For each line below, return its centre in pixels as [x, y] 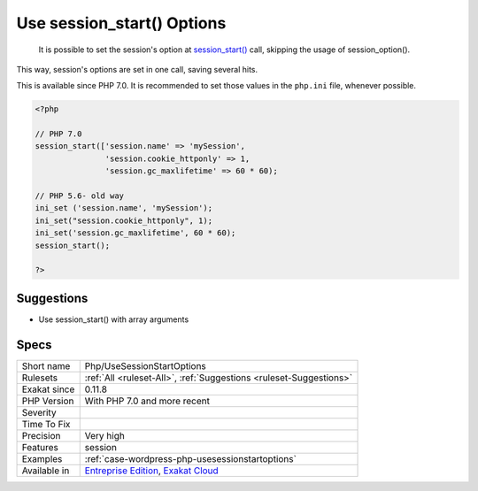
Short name [46, 365]
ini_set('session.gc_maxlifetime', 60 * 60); [135, 233]
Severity [39, 412]
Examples [42, 458]
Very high [105, 435]
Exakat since [48, 389]
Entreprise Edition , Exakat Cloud [151, 471]
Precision [41, 435]
